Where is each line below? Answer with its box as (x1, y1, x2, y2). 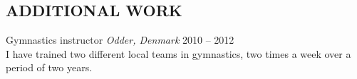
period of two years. (6, 60, 93, 75)
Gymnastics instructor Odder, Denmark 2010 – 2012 (6, 32, 234, 47)
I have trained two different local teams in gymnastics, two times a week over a (6, 46, 351, 61)
